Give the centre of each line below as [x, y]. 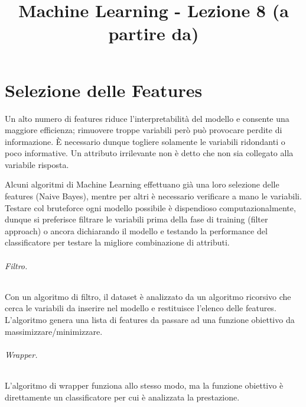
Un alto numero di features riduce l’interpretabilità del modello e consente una [147, 118]
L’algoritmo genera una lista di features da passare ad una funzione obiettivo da [150, 320]
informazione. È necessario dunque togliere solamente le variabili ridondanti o [145, 141]
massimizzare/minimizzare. [54, 331]
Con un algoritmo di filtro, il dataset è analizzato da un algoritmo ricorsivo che [148, 296]
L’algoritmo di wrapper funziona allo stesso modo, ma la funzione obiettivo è [144, 385]
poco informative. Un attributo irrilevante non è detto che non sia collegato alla [149, 153]
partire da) [154, 33]
